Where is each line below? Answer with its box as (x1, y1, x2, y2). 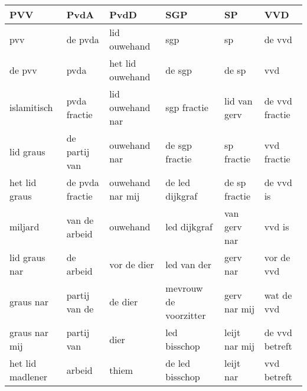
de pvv (9, 63, 37, 77)
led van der (165, 257, 212, 271)
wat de (264, 288, 292, 302)
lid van (224, 93, 253, 107)
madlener (9, 370, 48, 383)
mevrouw (165, 281, 203, 295)
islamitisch (9, 100, 53, 114)
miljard (9, 220, 40, 233)
